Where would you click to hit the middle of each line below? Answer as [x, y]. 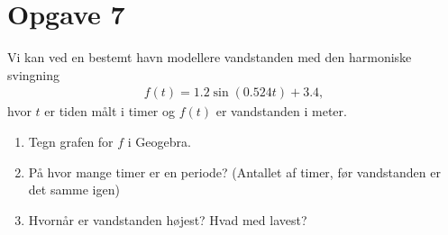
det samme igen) [74, 190]
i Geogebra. [159, 141]
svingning [34, 74]
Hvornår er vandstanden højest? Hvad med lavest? [168, 219]
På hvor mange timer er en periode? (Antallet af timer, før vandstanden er [234, 172]
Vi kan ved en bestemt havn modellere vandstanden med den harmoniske [210, 57]
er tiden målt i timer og [110, 111]
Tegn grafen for [71, 141]
